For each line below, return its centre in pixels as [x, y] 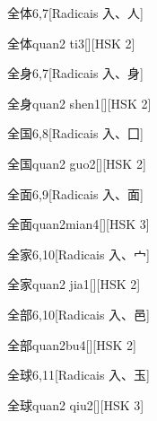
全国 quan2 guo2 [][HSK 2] [77, 163]
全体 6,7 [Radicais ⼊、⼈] [75, 13]
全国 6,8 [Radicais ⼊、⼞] [75, 133]
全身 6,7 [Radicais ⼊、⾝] [75, 73]
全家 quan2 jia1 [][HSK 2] [74, 284]
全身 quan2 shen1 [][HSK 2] [79, 103]
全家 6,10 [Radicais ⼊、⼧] [78, 254]
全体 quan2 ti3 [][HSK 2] [71, 43]
